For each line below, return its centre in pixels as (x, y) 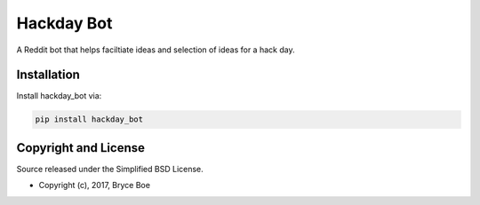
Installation (48, 75)
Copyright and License (81, 148)
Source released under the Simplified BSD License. (110, 169)
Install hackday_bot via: (59, 96)
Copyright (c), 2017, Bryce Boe (95, 185)
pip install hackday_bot (89, 119)
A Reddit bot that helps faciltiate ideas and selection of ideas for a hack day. (156, 50)
